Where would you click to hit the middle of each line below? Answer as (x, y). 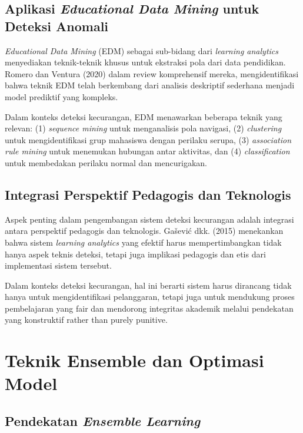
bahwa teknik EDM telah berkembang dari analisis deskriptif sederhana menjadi (150, 85)
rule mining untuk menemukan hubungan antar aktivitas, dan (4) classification (147, 151)
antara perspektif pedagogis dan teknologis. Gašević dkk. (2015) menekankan (144, 231)
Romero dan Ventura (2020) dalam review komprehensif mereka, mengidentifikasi (152, 73)
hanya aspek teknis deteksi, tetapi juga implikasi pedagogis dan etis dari (135, 254)
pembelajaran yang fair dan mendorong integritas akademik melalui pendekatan (149, 308)
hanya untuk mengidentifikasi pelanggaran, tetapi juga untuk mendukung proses (150, 297)
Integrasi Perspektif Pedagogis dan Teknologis (148, 194)
